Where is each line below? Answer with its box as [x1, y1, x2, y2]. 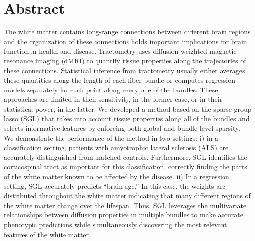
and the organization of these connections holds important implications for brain [4, 36, 247, 46]
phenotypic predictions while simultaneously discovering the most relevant [4, 219, 227, 229]
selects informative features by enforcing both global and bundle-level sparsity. [4, 123, 241, 133]
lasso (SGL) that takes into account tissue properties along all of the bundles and [4, 113, 250, 123]
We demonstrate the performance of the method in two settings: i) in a [4, 132, 219, 143]
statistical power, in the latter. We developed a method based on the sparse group [4, 103, 252, 114]
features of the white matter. [4, 229, 91, 239]
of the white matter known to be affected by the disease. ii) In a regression [4, 171, 229, 181]
